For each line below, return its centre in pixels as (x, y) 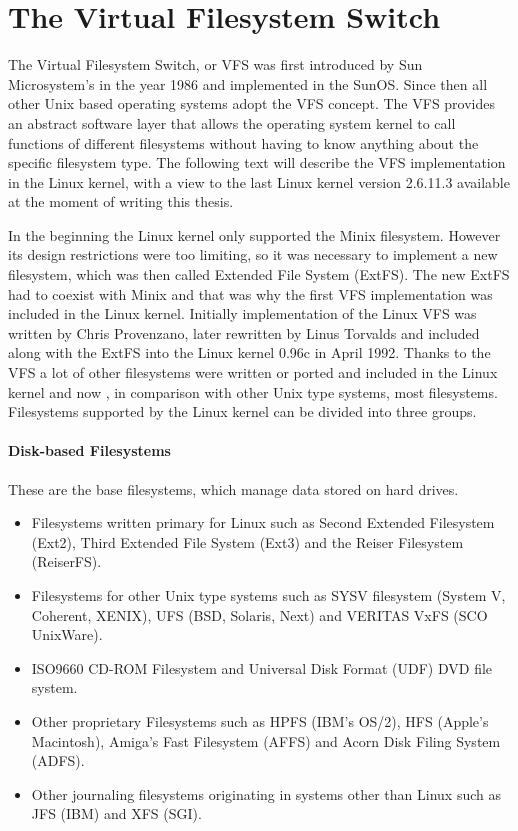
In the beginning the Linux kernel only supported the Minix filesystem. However (254, 234)
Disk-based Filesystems (89, 450)
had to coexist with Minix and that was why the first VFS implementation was (250, 293)
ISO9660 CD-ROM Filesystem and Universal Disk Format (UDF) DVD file (262, 667)
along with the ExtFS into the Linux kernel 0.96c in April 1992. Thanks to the (249, 352)
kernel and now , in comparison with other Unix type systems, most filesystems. (253, 391)
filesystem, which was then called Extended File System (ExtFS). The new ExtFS (259, 274)
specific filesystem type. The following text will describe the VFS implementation (257, 162)
